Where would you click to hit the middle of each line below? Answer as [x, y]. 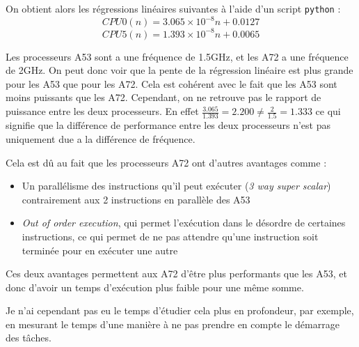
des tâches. [29, 338]
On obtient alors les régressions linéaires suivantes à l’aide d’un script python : [173, 8]
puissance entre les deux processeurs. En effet [102, 111]
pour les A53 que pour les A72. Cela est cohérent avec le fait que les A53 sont [171, 83]
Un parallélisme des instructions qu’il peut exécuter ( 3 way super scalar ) [176, 186]
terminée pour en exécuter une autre [100, 250]
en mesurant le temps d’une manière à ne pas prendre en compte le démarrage [173, 324]
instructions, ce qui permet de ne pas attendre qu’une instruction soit [170, 236]
